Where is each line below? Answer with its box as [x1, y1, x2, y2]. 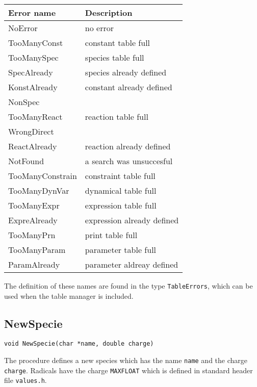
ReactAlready [8, 140, 57, 152]
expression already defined [85, 214, 179, 226]
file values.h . [4, 375, 47, 385]
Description [85, 7, 133, 18]
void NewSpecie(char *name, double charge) [4, 340, 154, 348]
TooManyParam [8, 244, 66, 255]
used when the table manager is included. [4, 290, 134, 301]
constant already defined [85, 81, 172, 93]
